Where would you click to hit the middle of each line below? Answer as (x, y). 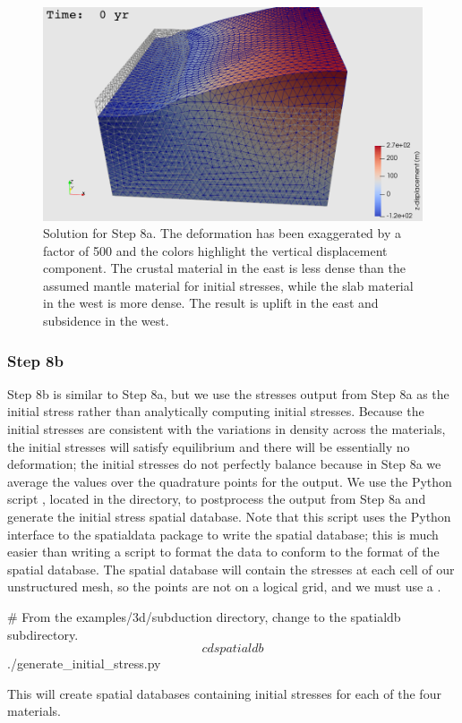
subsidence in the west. (106, 321)
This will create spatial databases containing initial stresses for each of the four (224, 693)
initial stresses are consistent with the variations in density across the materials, (227, 429)
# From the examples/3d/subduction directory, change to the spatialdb (204, 617)
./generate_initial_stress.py (84, 663)
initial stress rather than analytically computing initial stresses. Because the (216, 411)
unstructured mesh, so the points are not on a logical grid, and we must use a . (224, 587)
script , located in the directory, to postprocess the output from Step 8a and (217, 499)
